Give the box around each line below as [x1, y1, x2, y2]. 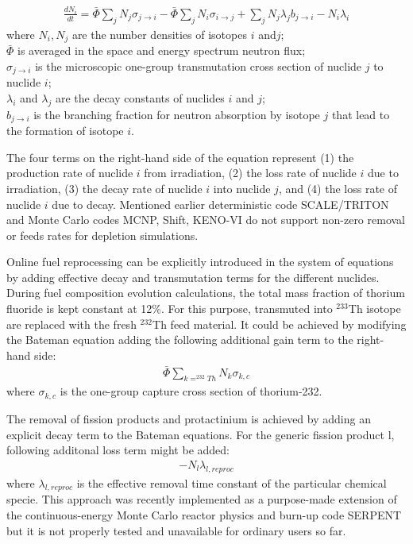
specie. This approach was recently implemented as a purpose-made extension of [6, 491, 397, 507]
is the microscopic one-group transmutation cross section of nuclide [35, 57, 362, 74]
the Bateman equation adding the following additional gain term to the [6, 331, 353, 348]
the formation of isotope [6, 122, 124, 139]
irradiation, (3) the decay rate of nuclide [6, 179, 203, 196]
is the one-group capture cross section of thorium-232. [60, 383, 322, 399]
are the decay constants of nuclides [55, 89, 225, 106]
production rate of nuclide [6, 164, 133, 181]
